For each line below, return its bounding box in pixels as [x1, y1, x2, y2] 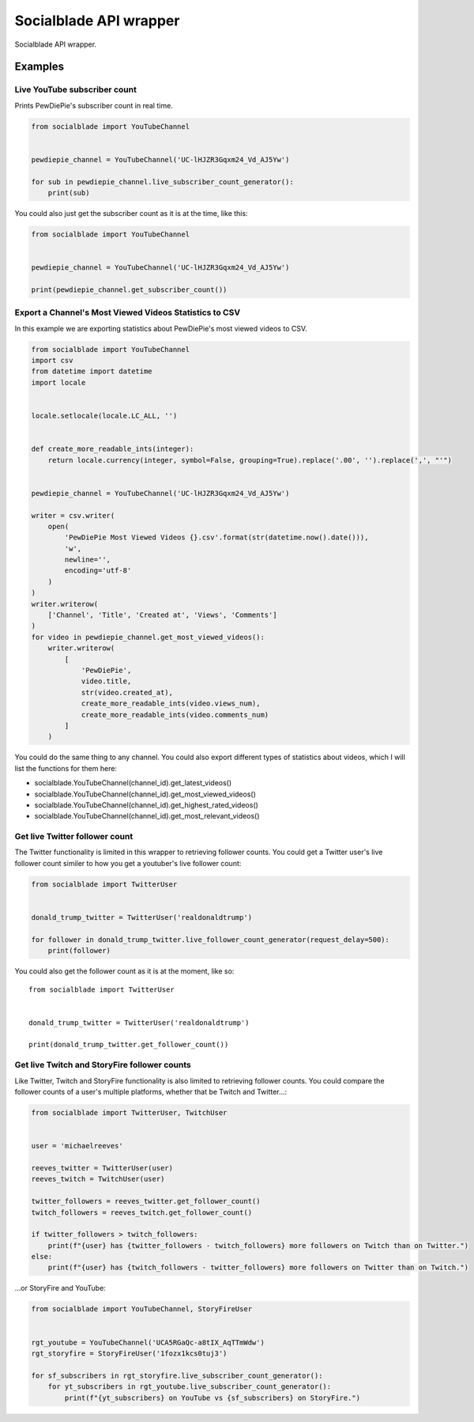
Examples [14, 60, 65, 74]
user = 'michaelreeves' [31, 1141, 124, 1151]
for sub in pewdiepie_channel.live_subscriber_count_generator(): [31, 177, 294, 186]
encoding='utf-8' [64, 566, 132, 575]
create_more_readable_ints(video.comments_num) [81, 710, 269, 719]
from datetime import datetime [31, 367, 153, 376]
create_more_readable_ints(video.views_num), [81, 699, 261, 708]
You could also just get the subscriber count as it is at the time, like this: [14, 209, 248, 218]
